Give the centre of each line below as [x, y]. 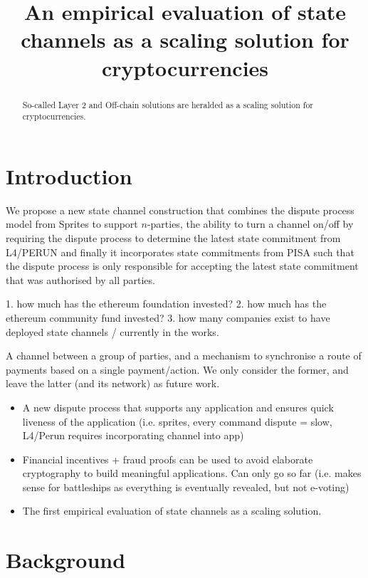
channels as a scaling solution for [185, 40]
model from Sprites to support [72, 224]
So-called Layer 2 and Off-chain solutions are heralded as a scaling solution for [168, 104]
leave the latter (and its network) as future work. [113, 383]
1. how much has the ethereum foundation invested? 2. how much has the [166, 304]
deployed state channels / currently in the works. [112, 331]
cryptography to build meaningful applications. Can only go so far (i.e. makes [192, 473]
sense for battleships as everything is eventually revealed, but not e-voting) [186, 487]
